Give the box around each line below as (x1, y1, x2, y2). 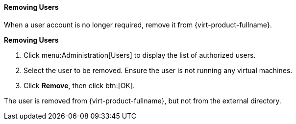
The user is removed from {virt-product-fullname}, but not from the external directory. (4, 96, 281, 105)
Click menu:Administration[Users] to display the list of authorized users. (24, 50, 256, 59)
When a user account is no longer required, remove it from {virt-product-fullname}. (4, 20, 272, 29)
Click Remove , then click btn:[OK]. (24, 81, 135, 90)
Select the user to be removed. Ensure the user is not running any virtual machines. (24, 66, 293, 74)
